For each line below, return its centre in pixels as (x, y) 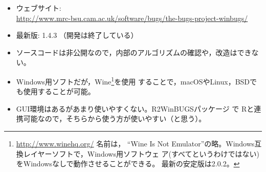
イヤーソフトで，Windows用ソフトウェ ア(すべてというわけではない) (145, 153)
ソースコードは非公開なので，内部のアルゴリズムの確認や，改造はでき (134, 52)
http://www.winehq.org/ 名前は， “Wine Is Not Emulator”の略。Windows (135, 143)
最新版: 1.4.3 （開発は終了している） (77, 35)
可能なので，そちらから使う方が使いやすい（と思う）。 (115, 119)
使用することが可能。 (59, 91)
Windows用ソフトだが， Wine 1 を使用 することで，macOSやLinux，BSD (133, 80)
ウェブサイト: (39, 8)
